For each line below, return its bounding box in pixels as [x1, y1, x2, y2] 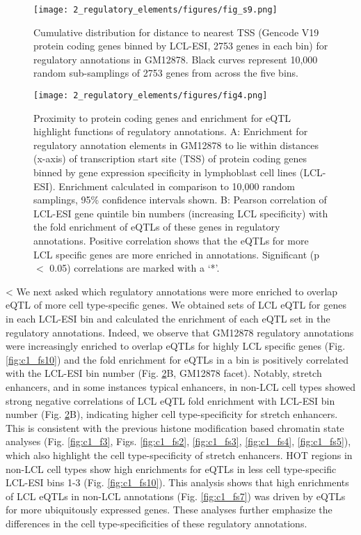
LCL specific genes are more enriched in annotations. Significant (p [33, 247, 320, 261]
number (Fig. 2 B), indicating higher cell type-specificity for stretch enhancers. [6, 407, 338, 421]
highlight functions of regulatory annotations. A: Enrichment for [33, 124, 308, 139]
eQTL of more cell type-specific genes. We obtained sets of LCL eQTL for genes [6, 297, 346, 312]
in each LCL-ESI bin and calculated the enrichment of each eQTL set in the [6, 311, 330, 325]
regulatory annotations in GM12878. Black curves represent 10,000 [33, 52, 318, 66]
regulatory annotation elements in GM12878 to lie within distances [33, 137, 319, 152]
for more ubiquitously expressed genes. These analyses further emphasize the [6, 502, 332, 517]
